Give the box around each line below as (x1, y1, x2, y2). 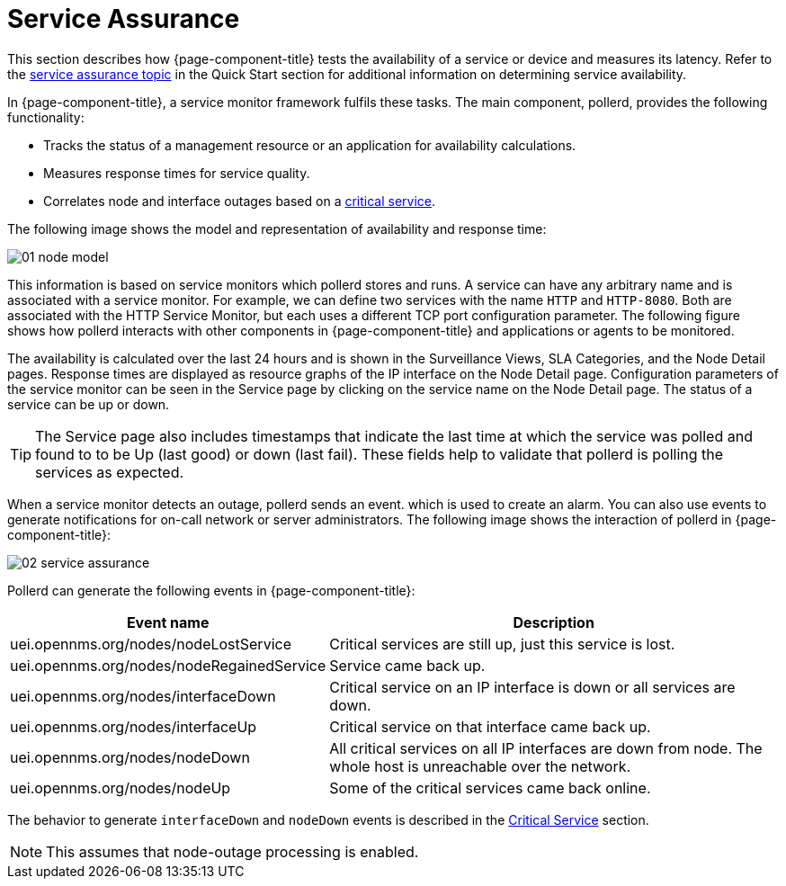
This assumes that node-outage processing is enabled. (46, 842, 419, 861)
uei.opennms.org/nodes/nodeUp (10, 778, 231, 797)
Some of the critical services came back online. (329, 778, 651, 797)
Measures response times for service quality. (43, 165, 310, 181)
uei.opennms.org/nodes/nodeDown (10, 747, 250, 766)
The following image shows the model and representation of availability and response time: (7, 220, 547, 237)
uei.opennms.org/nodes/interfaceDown (10, 686, 276, 705)
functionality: (7, 109, 85, 125)
